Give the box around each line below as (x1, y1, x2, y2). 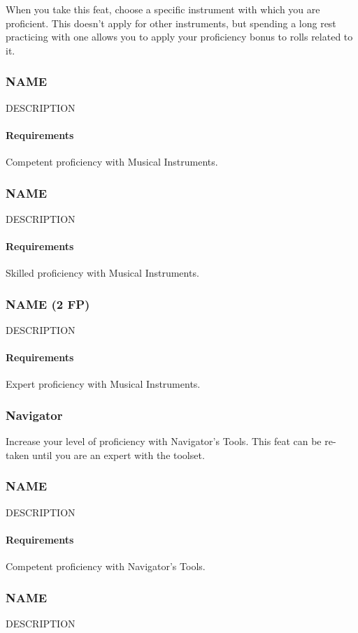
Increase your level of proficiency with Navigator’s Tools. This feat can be (6, 434, 322, 449)
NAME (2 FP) (6, 295, 90, 312)
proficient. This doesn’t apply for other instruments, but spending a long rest (6, 15, 336, 30)
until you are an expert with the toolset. (32, 447, 205, 462)
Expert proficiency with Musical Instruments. (6, 377, 201, 391)
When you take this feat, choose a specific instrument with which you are (6, 2, 320, 16)
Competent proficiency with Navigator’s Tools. (6, 559, 206, 573)
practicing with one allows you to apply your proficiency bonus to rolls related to (6, 29, 353, 44)
